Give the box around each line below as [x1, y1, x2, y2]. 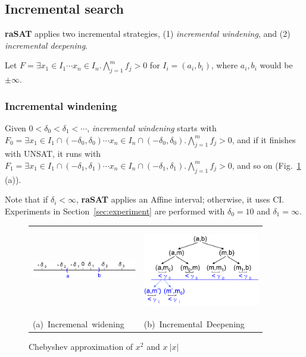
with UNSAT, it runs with [5, 147, 101, 160]
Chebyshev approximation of [29, 340, 133, 353]
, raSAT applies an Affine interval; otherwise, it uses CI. [76, 193, 285, 206]
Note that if [5, 193, 48, 206]
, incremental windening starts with [87, 122, 217, 134]
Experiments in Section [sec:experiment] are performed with [5, 204, 225, 217]
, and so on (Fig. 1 [232, 159, 301, 171]
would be [260, 59, 293, 71]
